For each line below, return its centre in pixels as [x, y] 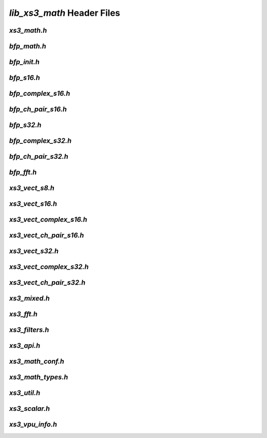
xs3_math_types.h [39, 377]
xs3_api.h [25, 346]
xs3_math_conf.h [37, 362]
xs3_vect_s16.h [33, 204]
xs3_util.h [25, 393]
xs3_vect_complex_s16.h [48, 220]
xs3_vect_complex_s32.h [49, 267]
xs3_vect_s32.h [34, 251]
